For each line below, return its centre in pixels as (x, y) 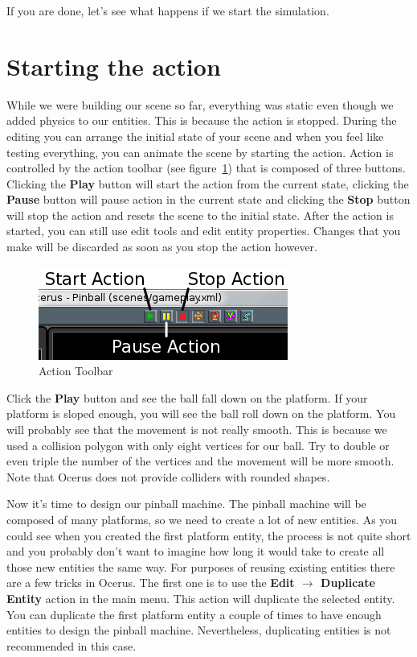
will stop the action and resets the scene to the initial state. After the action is (200, 215)
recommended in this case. (72, 645)
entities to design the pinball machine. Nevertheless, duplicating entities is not (199, 630)
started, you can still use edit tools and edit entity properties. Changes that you (204, 231)
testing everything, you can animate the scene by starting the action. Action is (200, 152)
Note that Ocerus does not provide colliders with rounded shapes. (168, 476)
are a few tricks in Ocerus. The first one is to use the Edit (151, 583)
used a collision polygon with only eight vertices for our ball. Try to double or (198, 445)
